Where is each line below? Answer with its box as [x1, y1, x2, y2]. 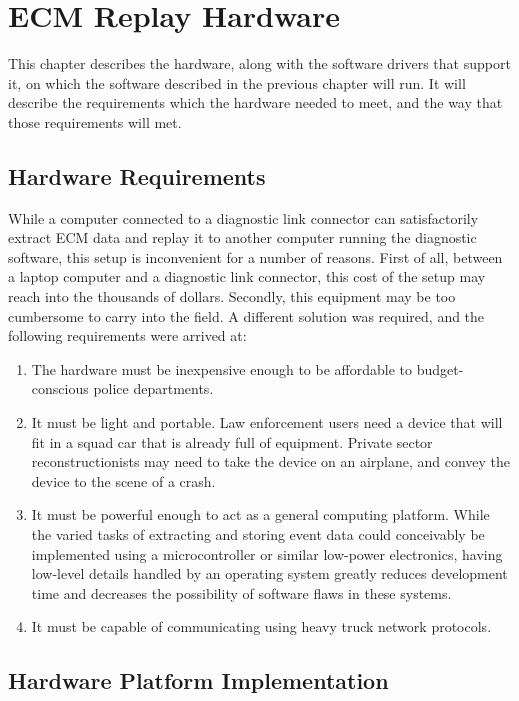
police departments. [93, 378, 214, 399]
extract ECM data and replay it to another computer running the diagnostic [8, 227, 477, 248]
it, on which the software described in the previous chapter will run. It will [8, 72, 466, 93]
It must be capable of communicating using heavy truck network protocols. [31, 616, 492, 637]
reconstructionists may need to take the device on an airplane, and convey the [31, 451, 511, 472]
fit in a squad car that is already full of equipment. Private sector [31, 431, 433, 452]
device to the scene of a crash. [31, 470, 216, 491]
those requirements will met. [8, 111, 182, 132]
